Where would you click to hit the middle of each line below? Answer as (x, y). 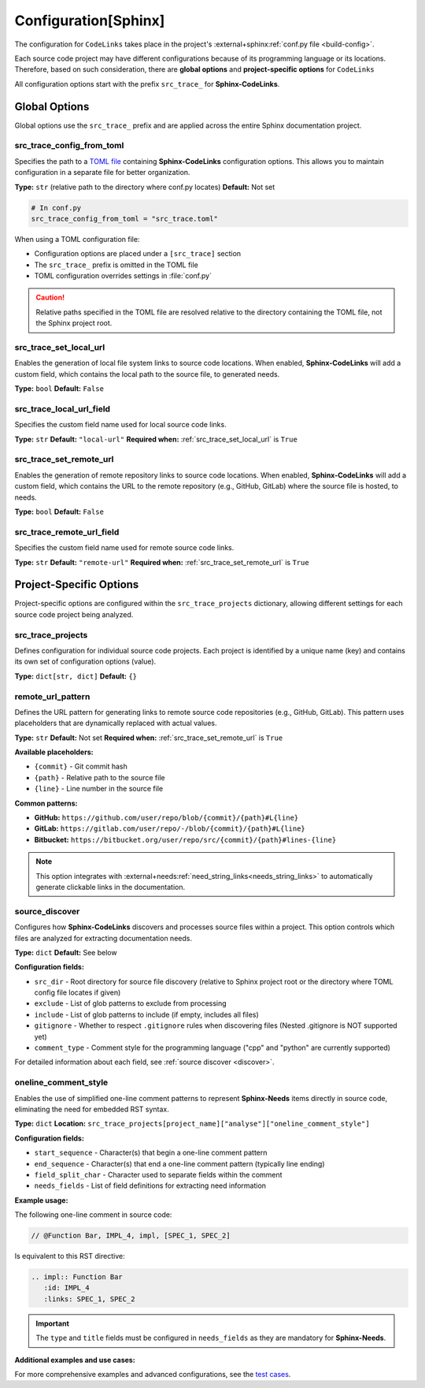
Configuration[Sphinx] (90, 20)
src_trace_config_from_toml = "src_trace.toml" (124, 218)
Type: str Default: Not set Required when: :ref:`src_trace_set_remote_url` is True (149, 738)
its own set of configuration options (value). (85, 661)
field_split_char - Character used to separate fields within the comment (158, 1174)
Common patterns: (46, 803)
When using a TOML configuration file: (77, 239)
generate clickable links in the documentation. (110, 887)
